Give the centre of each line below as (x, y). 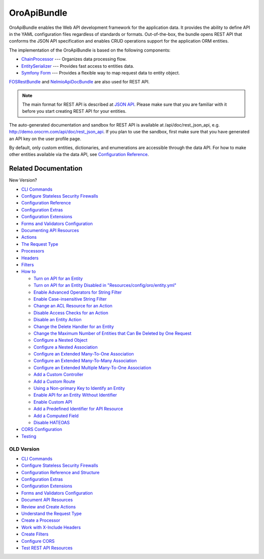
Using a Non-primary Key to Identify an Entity (79, 388)
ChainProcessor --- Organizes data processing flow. (74, 59)
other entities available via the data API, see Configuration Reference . (79, 154)
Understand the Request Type (51, 514)
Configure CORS (38, 541)
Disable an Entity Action (57, 320)
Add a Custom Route (54, 381)
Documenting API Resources (50, 230)
